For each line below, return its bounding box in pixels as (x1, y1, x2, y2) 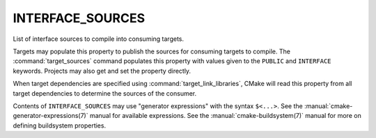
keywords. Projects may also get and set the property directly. (13, 67, 191, 75)
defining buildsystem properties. (13, 121, 107, 130)
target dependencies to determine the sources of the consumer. (13, 89, 197, 97)
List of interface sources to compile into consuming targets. (13, 35, 185, 43)
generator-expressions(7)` (13, 112, 88, 120)
